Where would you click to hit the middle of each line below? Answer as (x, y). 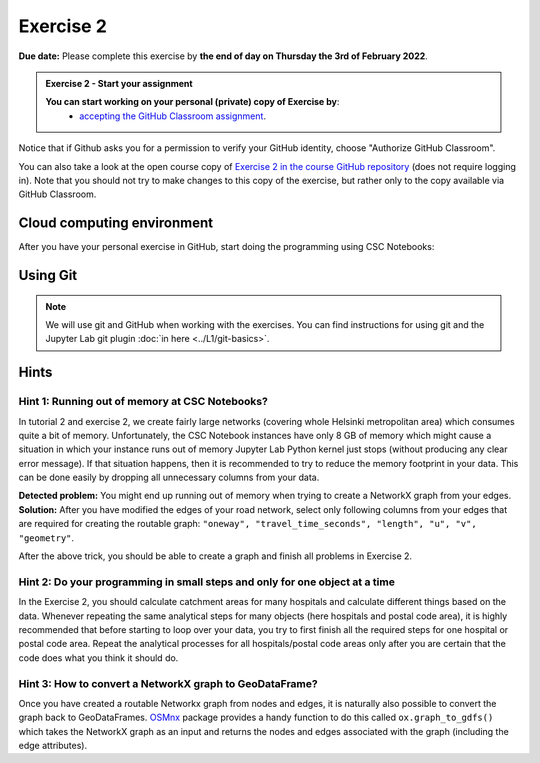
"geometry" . (46, 537)
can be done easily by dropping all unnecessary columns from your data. (169, 477)
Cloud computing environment (116, 223)
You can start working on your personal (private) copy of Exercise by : (192, 102)
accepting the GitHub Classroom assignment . (173, 116)
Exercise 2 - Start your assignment (119, 83)
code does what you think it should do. (98, 657)
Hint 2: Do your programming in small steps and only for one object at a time (206, 582)
